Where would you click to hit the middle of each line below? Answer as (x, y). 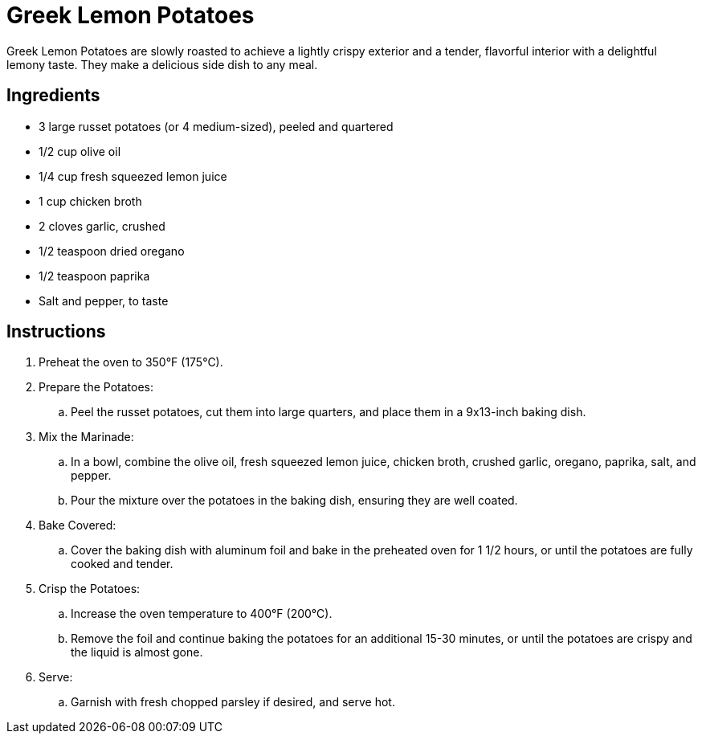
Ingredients (53, 96)
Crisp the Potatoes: (90, 589)
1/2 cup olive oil (80, 151)
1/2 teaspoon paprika (94, 276)
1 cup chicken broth (90, 201)
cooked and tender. (122, 564)
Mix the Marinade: (86, 437)
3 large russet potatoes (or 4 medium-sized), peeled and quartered (216, 126)
